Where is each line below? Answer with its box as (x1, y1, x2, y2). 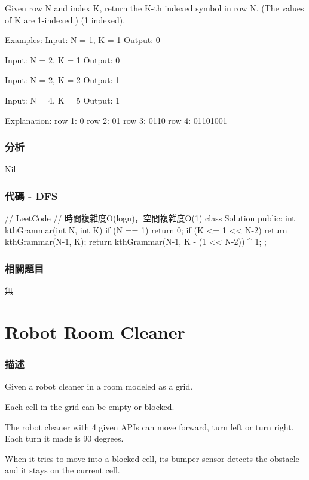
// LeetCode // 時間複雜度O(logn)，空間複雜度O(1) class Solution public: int (5, 212, 295, 224)
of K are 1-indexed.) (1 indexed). (5, 13, 126, 26)
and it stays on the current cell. (5, 464, 120, 476)
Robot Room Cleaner (5, 319, 185, 344)
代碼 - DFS (5, 188, 58, 203)
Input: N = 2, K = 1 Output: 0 (5, 53, 120, 66)
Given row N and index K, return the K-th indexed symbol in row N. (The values (5, 2, 304, 14)
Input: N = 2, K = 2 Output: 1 (5, 74, 120, 86)
